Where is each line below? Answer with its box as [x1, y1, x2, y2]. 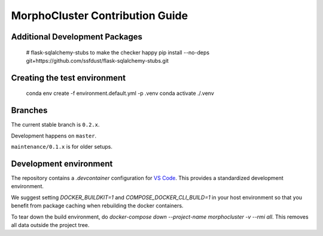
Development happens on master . [11, 132, 97, 139]
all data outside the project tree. [11, 221, 90, 228]
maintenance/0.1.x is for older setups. [11, 143, 113, 151]
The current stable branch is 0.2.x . [11, 121, 100, 128]
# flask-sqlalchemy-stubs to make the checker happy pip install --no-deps [26, 48, 209, 56]
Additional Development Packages [11, 32, 143, 42]
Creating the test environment [11, 72, 126, 83]
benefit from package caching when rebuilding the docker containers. [11, 202, 184, 209]
